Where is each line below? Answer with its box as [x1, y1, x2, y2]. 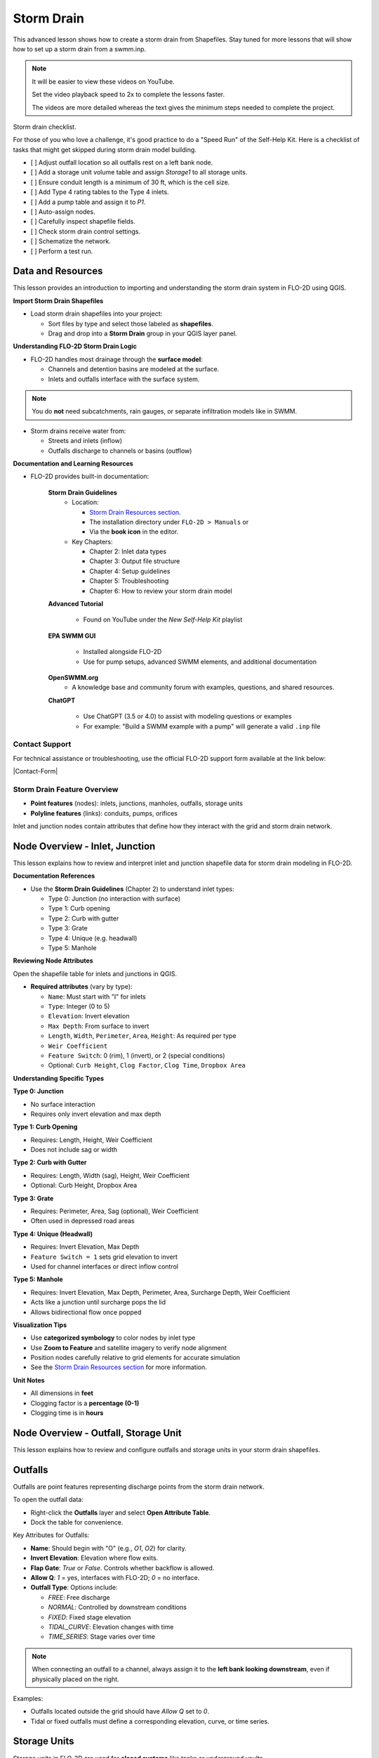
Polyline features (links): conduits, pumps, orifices [30, 809, 178, 817]
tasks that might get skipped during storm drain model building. [13, 145, 197, 154]
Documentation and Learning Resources [13, 459, 133, 468]
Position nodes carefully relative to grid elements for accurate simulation [30, 1354, 241, 1362]
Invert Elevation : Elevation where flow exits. [30, 1554, 159, 1563]
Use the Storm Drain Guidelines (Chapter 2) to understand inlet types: [30, 885, 234, 893]
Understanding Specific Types [13, 1074, 105, 1082]
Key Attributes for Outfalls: [13, 1531, 90, 1539]
